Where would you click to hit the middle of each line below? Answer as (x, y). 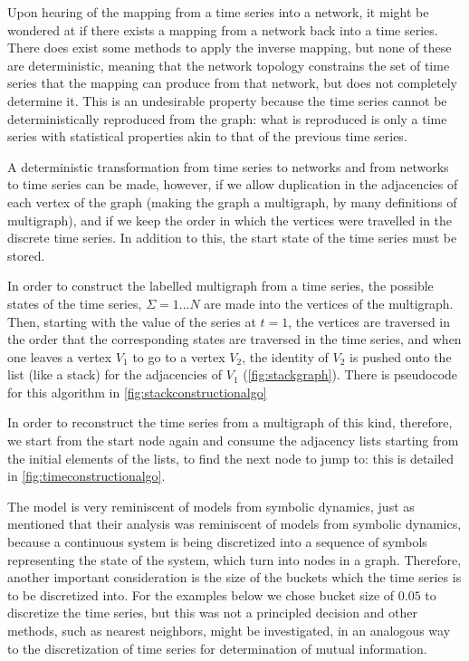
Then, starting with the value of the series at (132, 321)
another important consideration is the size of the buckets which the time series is (234, 577)
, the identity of (285, 356)
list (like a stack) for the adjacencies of (115, 374)
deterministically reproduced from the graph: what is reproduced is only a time (227, 118)
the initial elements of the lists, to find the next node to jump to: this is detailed (231, 458)
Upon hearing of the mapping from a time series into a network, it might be (218, 12)
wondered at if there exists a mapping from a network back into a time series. (223, 29)
